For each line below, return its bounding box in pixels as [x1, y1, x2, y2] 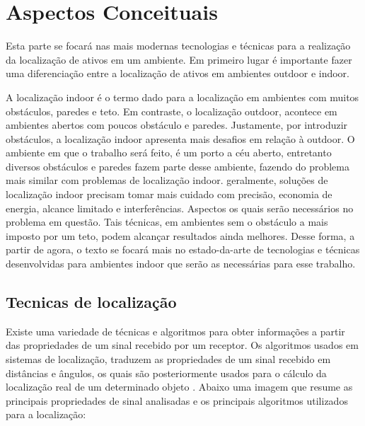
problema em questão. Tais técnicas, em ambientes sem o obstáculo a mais [6, 214, 328, 229]
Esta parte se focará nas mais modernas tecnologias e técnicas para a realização [6, 38, 351, 53]
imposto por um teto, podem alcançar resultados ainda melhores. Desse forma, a [6, 228, 355, 243]
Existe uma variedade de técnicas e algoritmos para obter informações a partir [6, 323, 345, 338]
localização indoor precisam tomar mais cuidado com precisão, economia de [6, 187, 332, 202]
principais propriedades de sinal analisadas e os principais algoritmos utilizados [6, 393, 348, 408]
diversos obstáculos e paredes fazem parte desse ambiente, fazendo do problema [6, 159, 349, 173]
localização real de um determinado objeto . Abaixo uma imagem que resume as [6, 379, 353, 394]
